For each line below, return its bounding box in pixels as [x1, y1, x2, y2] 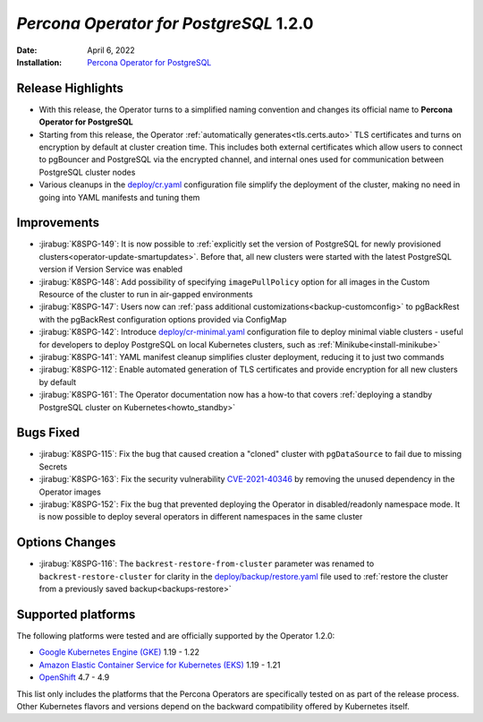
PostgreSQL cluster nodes [38, 167, 136, 177]
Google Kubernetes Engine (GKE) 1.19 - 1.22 [38, 647, 200, 658]
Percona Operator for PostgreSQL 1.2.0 [16, 13, 314, 33]
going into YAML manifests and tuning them [38, 192, 200, 202]
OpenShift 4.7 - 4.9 [38, 672, 110, 683]
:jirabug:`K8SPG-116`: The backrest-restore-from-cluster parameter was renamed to [38, 558, 375, 569]
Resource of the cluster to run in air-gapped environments [38, 289, 254, 300]
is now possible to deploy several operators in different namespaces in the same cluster [38, 511, 363, 522]
